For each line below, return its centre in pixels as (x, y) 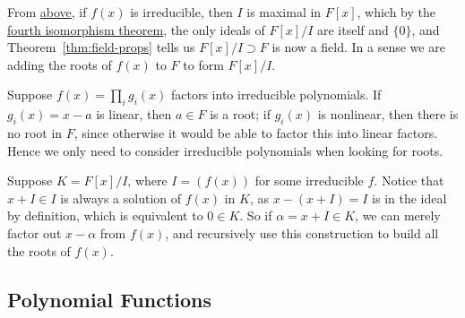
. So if (256, 215)
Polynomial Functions (110, 299)
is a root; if (240, 114)
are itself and (353, 29)
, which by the (396, 12)
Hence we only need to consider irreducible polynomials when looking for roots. (225, 150)
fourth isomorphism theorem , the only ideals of (136, 29)
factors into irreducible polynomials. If (276, 95)
